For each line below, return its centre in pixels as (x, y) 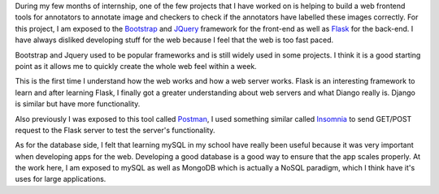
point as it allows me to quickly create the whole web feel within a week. (136, 66)
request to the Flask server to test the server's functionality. (115, 130)
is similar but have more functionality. (78, 104)
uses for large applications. (61, 179)
